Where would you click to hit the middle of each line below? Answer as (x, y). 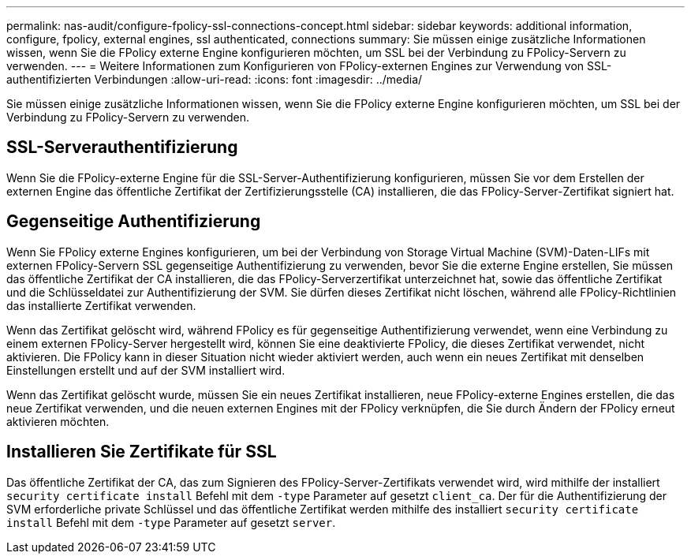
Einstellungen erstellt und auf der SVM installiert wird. (146, 370)
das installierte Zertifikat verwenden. (101, 305)
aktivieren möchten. (58, 421)
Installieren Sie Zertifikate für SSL (142, 452)
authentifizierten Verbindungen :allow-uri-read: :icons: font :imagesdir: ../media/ (215, 79)
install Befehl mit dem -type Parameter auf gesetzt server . (171, 522)
